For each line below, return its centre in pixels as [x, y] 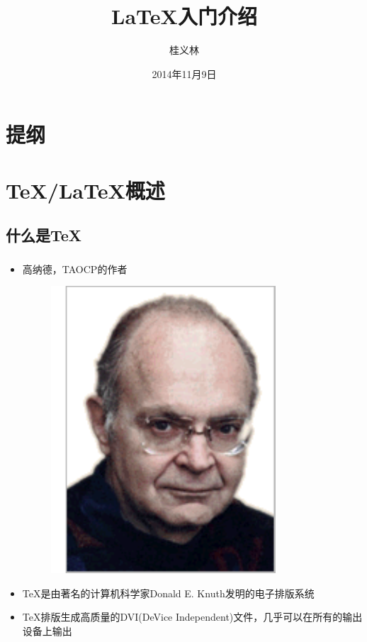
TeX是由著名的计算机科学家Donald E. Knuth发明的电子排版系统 [168, 593]
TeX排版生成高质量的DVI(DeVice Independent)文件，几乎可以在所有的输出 [192, 617]
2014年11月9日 [184, 73]
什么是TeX [44, 235]
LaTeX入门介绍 [184, 16]
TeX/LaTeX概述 [85, 190]
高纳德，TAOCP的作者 [75, 269]
